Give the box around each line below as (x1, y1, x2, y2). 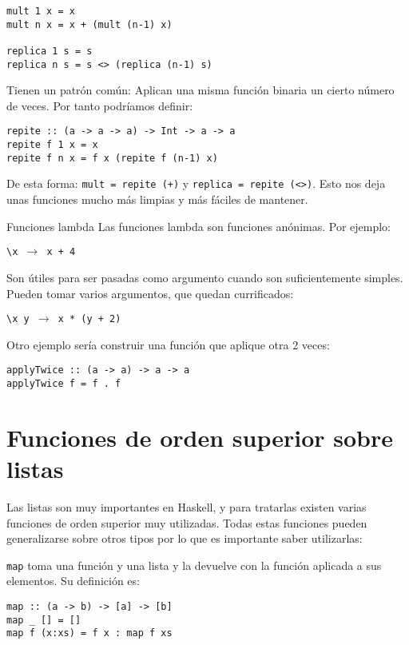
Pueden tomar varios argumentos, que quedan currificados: (6, 285, 294, 301)
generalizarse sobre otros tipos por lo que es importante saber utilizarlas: (6, 530, 363, 547)
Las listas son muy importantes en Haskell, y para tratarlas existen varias (6, 499, 367, 515)
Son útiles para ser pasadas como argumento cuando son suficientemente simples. (6, 269, 403, 285)
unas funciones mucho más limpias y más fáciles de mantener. (6, 191, 308, 208)
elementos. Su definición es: (6, 572, 140, 589)
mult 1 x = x (6, 6, 75, 17)
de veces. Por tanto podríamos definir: (6, 97, 193, 113)
